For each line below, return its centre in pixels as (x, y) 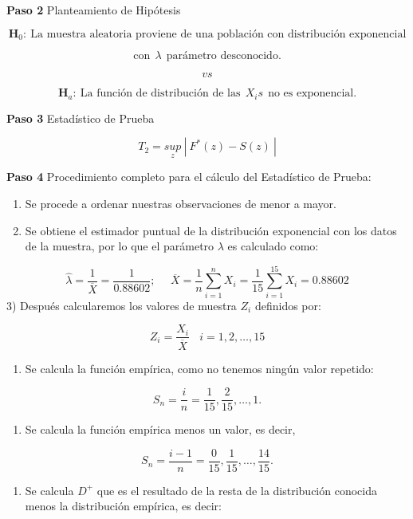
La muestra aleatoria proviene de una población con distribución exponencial (218, 34)
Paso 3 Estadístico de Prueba (81, 118)
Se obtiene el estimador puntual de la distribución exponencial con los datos (211, 230)
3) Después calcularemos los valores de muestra (122, 305)
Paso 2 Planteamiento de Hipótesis (94, 10)
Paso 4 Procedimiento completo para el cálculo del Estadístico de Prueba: (189, 177)
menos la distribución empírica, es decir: (123, 506)
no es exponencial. (313, 94)
